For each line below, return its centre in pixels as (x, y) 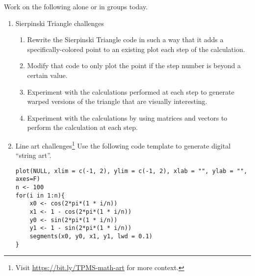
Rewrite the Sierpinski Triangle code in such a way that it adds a (125, 39)
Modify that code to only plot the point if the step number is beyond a (134, 65)
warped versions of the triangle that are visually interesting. (117, 101)
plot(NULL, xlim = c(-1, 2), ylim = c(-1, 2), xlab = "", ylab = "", (131, 171)
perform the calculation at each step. (82, 127)
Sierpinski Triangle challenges (60, 23)
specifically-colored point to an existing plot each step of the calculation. (136, 49)
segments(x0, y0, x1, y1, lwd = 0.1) (91, 237)
